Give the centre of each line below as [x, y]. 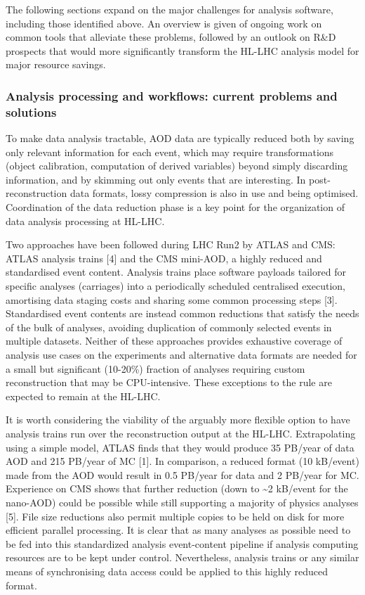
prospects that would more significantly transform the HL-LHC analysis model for [182, 50]
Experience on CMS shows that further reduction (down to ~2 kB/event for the [177, 488]
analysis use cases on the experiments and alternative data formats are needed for [181, 355]
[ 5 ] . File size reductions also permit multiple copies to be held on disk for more [175, 516]
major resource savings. [56, 64]
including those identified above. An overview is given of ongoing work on [164, 23]
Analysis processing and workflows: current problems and [172, 95]
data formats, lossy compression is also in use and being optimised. [214, 193]
